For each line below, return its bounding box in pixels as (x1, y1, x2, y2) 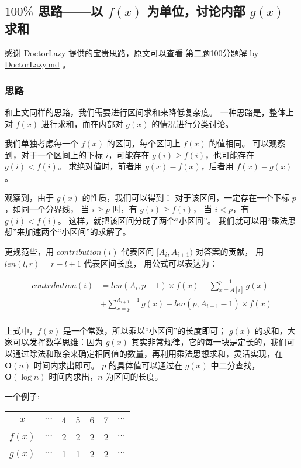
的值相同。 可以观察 (209, 137, 286, 149)
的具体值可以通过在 (109, 358, 183, 371)
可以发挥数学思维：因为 (12, 336, 103, 348)
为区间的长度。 (105, 370, 163, 382)
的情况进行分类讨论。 (151, 117, 234, 129)
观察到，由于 (5, 191, 54, 203)
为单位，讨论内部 (147, 2, 245, 20)
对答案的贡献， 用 (195, 245, 264, 257)
